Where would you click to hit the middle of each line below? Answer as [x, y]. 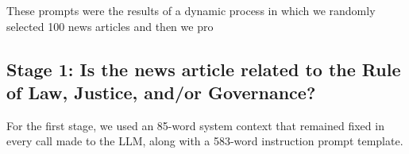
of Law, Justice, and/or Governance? [161, 92]
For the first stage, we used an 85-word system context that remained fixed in [195, 125]
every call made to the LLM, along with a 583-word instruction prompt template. [205, 141]
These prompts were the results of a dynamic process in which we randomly [191, 10]
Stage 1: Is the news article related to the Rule [204, 69]
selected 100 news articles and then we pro [110, 26]
